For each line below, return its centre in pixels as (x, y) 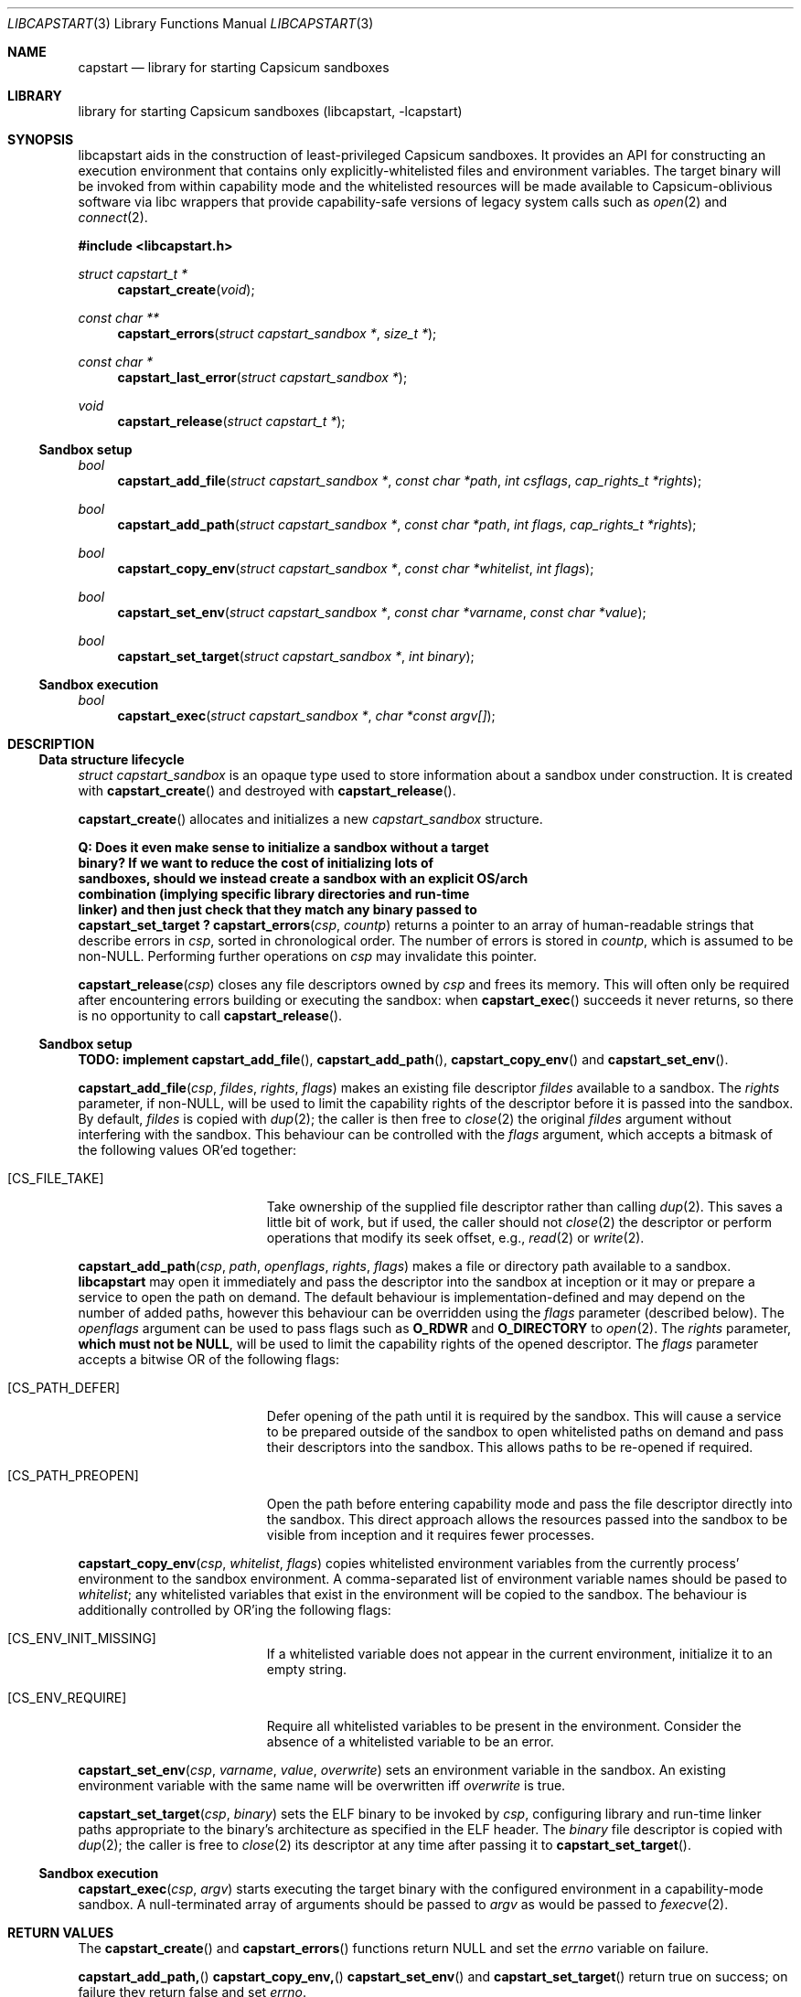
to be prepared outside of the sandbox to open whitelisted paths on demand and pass (525, 1431)
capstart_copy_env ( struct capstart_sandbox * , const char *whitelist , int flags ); (356, 568)
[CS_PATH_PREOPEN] (73, 1475)
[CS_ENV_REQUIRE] (67, 1698)
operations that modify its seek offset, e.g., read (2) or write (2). (455, 1238)
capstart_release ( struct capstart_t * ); (231, 421)
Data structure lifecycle (112, 759)
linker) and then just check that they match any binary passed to (278, 909)
